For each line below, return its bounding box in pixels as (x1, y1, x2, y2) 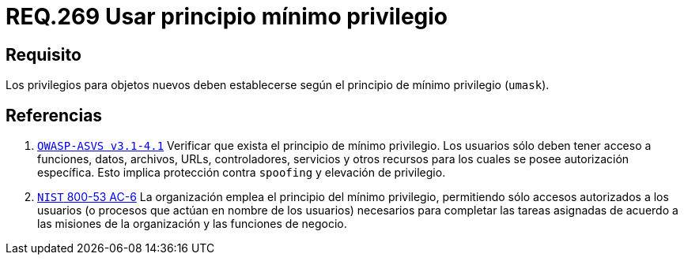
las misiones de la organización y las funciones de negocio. (37, 217, 347, 231)
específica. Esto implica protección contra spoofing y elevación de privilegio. (37, 166, 446, 180)
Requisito (6, 44, 81, 65)
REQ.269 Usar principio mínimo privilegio (6, 3, 448, 30)
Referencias (6, 105, 103, 125)
